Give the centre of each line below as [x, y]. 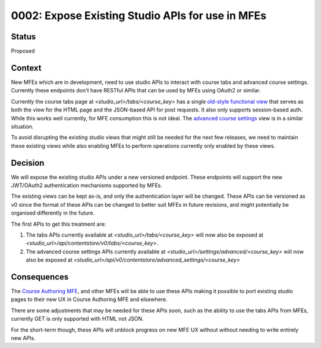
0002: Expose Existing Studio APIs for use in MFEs [139, 15]
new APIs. [23, 338]
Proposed [23, 51]
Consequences [40, 277]
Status [23, 37]
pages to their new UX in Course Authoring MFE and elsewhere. [89, 299]
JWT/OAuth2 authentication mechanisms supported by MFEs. [87, 185]
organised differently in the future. [53, 213]
